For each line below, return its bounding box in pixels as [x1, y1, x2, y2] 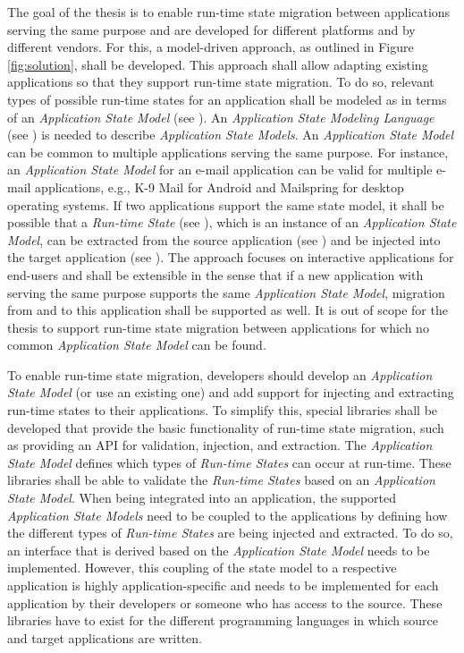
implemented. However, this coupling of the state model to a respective [7, 558, 397, 577]
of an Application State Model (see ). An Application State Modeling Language [7, 107, 434, 126]
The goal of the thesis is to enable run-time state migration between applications [7, 3, 451, 21]
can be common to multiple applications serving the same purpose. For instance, [7, 142, 449, 161]
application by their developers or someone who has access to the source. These [7, 593, 443, 612]
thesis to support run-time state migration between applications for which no [7, 318, 429, 336]
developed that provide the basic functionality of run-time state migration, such [7, 418, 444, 437]
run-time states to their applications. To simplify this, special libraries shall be [7, 401, 438, 420]
